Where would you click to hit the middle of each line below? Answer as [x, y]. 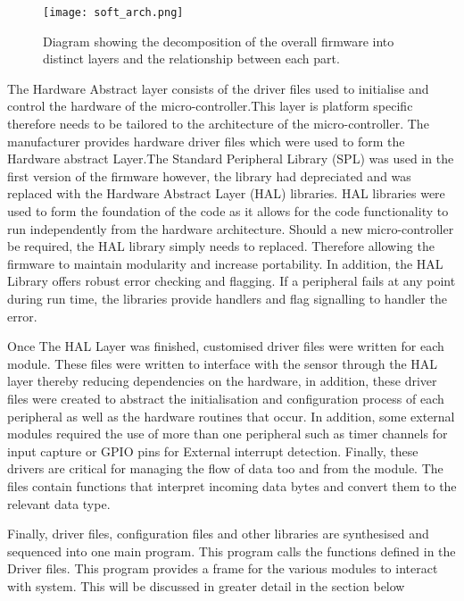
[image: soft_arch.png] [113, 13]
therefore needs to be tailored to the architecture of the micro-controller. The [218, 124]
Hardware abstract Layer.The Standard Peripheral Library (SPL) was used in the [231, 159]
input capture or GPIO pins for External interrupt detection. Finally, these [213, 451]
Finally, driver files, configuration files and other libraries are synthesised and [218, 534]
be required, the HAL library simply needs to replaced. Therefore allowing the [221, 246]
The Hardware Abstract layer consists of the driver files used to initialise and [218, 88]
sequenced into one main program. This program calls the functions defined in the [232, 551]
